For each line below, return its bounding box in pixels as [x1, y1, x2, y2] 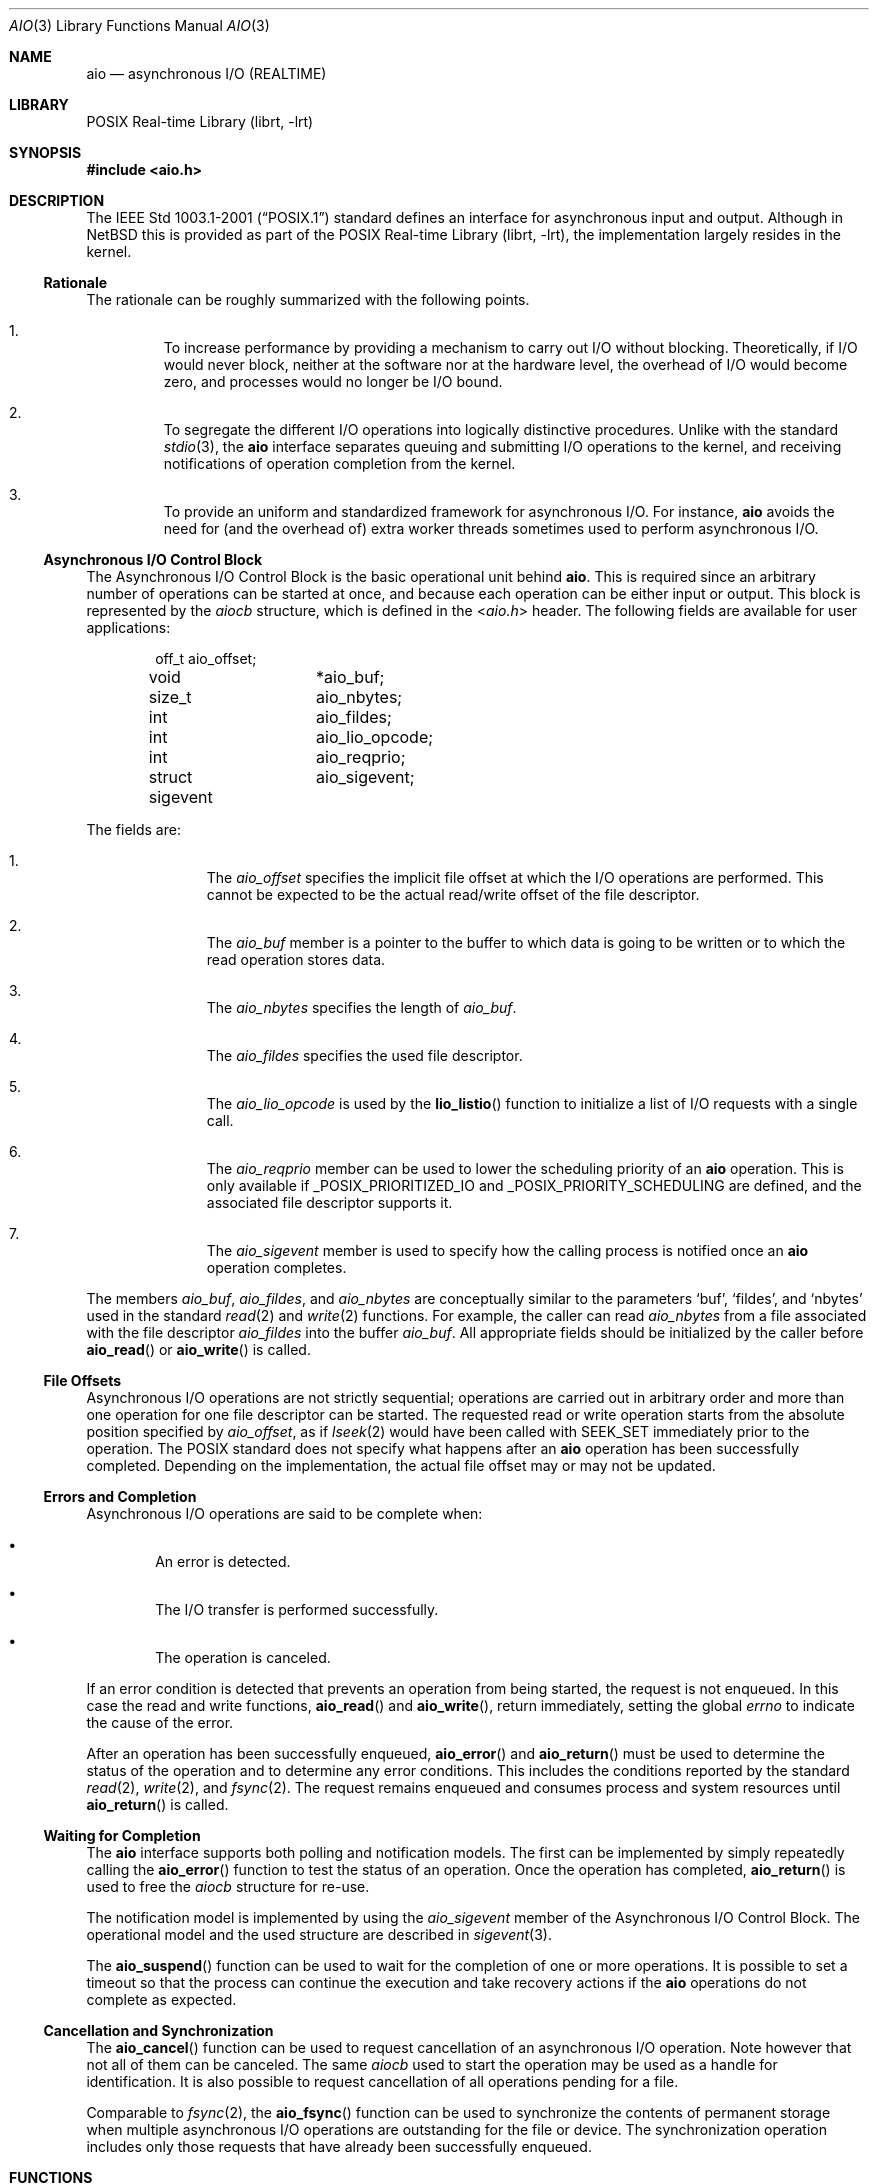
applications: [86, 619, 171, 636]
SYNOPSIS [9, 144, 82, 161]
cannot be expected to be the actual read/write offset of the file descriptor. [206, 886, 700, 903]
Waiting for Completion [43, 1827, 201, 1844]
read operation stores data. [206, 951, 386, 968]
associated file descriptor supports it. [206, 1194, 453, 1211]
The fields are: [86, 821, 181, 838]
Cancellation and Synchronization [43, 2022, 274, 2039]
